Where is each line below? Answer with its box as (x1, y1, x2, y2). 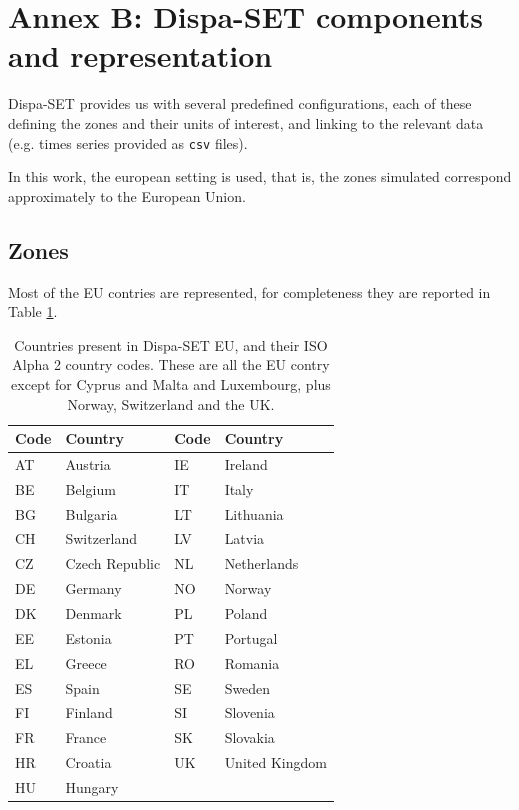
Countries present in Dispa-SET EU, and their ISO (14, 334, 328, 355)
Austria (65, 453, 111, 474)
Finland (65, 702, 113, 723)
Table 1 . (8, 301, 58, 322)
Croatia (65, 752, 112, 773)
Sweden (224, 677, 271, 698)
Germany (65, 578, 122, 599)
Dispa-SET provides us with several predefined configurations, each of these (8, 93, 472, 114)
